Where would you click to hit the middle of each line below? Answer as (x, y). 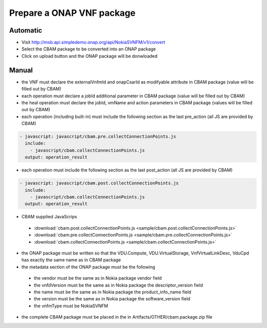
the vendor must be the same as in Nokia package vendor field (98, 278)
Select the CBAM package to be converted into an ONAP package (89, 49)
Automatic (26, 30)
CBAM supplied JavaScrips (49, 217)
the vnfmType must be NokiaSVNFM (71, 306)
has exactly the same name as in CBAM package (71, 260)
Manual (21, 70)
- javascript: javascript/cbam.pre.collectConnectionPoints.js (98, 137)
